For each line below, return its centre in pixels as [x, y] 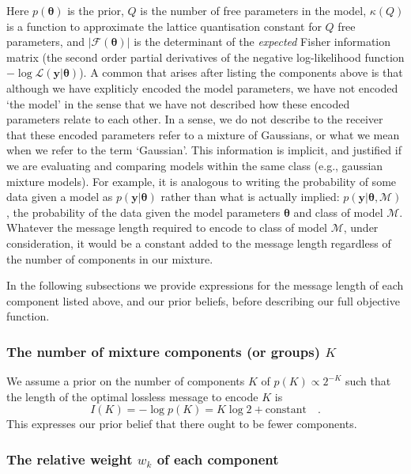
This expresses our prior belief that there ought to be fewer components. [182, 424]
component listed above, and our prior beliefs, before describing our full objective [203, 300]
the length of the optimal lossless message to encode [132, 396]
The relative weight [70, 459]
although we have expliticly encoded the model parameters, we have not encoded [202, 87]
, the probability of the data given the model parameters [143, 212]
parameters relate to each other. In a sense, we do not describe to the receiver [195, 119]
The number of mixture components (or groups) [164, 351]
